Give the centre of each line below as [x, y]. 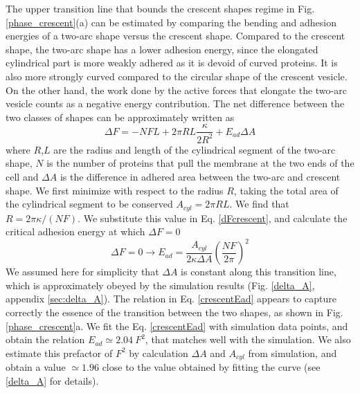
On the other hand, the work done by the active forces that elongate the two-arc [176, 90]
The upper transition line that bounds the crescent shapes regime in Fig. [160, 8]
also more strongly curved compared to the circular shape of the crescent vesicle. [177, 76]
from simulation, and [292, 353]
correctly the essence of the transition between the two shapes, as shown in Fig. [174, 312]
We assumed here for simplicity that [82, 272]
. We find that [259, 204]
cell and [22, 176]
